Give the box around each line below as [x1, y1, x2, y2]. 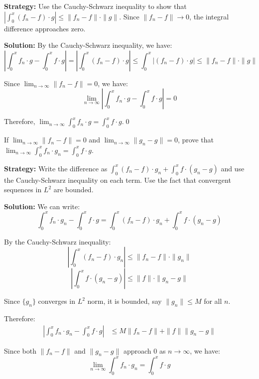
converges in [38, 296, 75, 306]
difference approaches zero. [4, 23, 86, 33]
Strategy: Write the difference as [4, 163, 108, 173]
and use [221, 163, 245, 173]
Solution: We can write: [4, 201, 80, 211]
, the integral [189, 11, 229, 21]
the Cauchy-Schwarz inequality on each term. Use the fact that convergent [4, 174, 231, 185]
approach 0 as [123, 345, 166, 356]
